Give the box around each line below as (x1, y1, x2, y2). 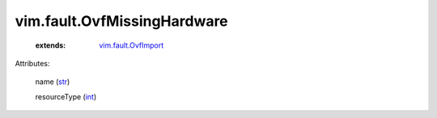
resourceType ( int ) (35, 91, 97, 101)
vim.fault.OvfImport (99, 40, 164, 50)
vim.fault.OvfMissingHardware (15, 12, 228, 30)
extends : (35, 40, 66, 50)
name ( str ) (35, 77, 70, 86)
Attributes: (15, 58, 50, 68)
